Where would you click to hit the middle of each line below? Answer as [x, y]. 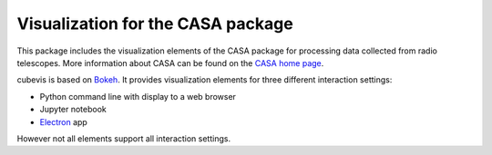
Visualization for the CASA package [155, 24]
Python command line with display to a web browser [138, 96]
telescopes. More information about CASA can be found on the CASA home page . [170, 63]
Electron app [64, 121]
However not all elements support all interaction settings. [124, 138]
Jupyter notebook [73, 110]
